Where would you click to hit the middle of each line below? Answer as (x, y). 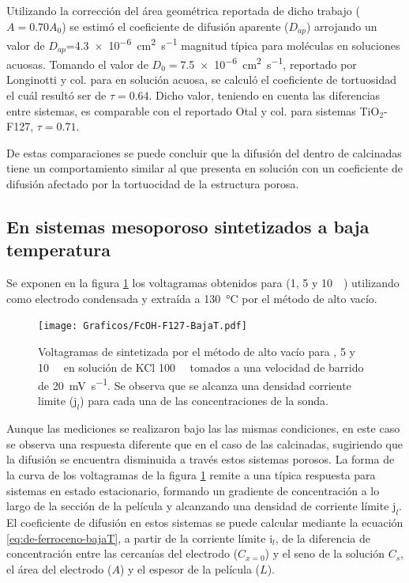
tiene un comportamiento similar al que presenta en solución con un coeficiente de (204, 168)
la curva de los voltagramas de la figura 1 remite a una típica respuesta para (191, 475)
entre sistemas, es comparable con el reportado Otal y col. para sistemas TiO (193, 110)
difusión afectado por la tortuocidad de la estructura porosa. (153, 183)
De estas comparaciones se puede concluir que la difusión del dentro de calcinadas (204, 152)
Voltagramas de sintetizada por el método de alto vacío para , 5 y (197, 351)
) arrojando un (341, 26)
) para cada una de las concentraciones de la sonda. (204, 401)
